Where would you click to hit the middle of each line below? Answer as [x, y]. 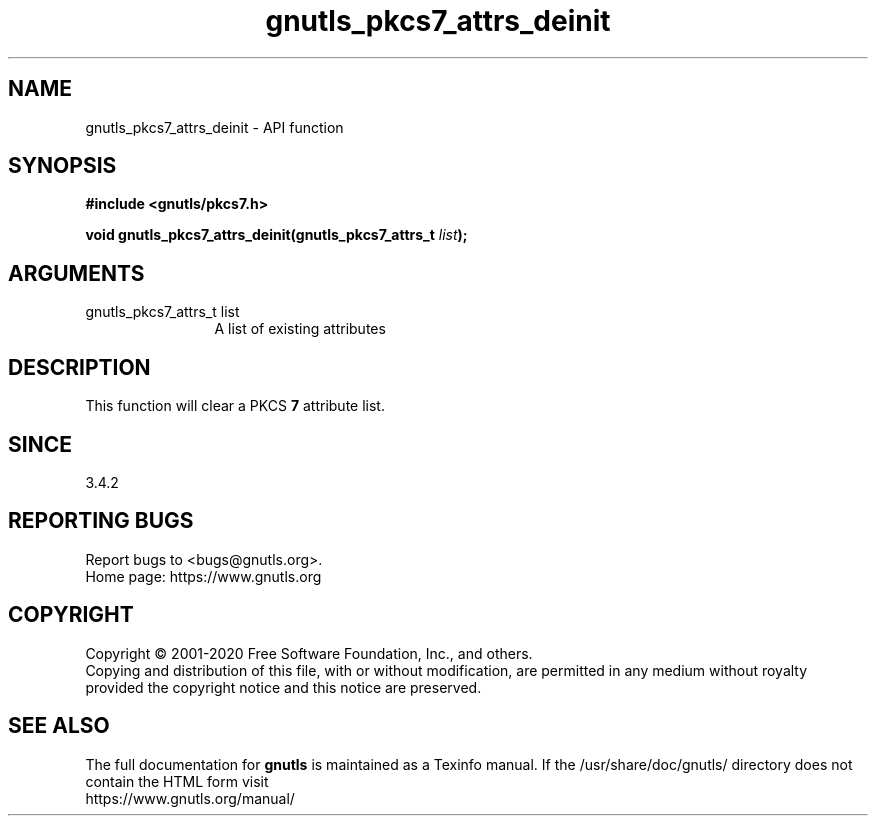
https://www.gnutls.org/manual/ [190, 798]
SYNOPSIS [62, 166]
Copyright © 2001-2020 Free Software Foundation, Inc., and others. [309, 653]
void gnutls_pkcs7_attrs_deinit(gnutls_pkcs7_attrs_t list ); [276, 235]
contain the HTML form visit [177, 781]
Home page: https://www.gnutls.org [203, 576]
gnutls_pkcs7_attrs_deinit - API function [214, 127]
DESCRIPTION [79, 367]
